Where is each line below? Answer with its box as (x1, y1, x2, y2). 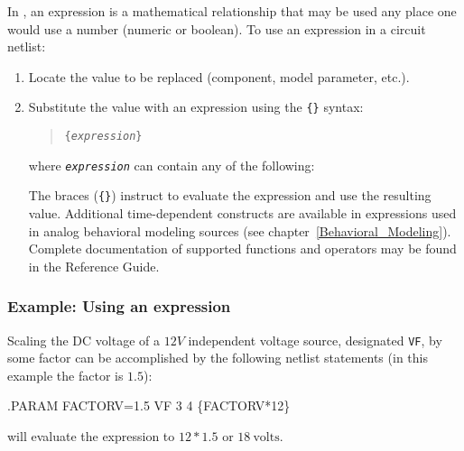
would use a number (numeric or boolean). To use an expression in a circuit (7, 19, 426, 38)
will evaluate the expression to (7, 427, 175, 446)
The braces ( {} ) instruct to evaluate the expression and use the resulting (28, 186, 432, 205)
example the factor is (7, 365, 124, 384)
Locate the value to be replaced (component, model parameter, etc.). (28, 67, 410, 86)
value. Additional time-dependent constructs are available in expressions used (28, 204, 457, 222)
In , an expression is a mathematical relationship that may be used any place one (7, 2, 457, 20)
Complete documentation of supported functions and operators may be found (28, 239, 457, 258)
